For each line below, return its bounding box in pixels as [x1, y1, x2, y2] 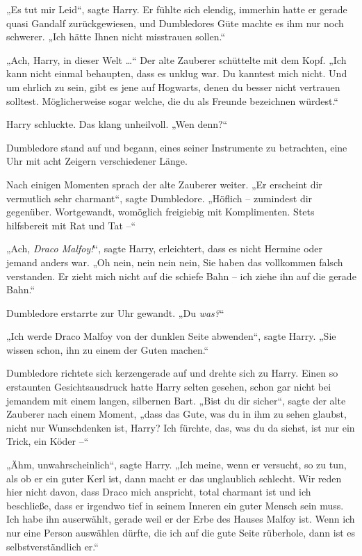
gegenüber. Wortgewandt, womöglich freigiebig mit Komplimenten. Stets [6, 204, 315, 219]
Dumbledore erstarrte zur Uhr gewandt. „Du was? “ [6, 305, 224, 320]
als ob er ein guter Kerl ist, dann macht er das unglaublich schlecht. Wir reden [6, 471, 342, 485]
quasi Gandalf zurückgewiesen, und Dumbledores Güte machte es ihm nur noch [6, 15, 344, 30]
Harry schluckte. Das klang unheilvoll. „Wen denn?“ [6, 117, 228, 131]
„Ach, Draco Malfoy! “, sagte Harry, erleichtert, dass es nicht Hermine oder [6, 241, 323, 256]
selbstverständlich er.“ [6, 539, 99, 553]
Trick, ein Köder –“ [6, 434, 89, 448]
